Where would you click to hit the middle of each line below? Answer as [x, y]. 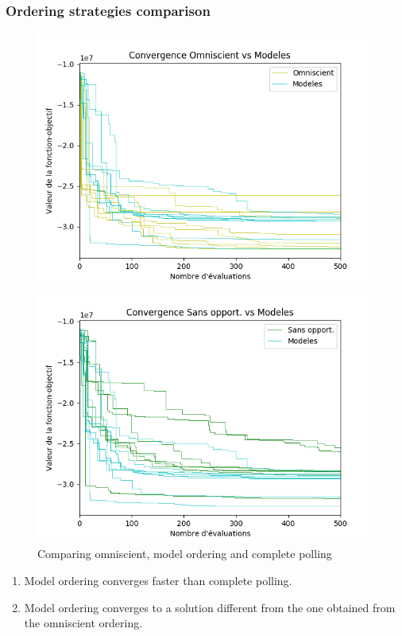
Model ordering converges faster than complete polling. [158, 580]
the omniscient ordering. [83, 623]
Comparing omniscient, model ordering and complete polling [185, 554]
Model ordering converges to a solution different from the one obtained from [210, 607]
